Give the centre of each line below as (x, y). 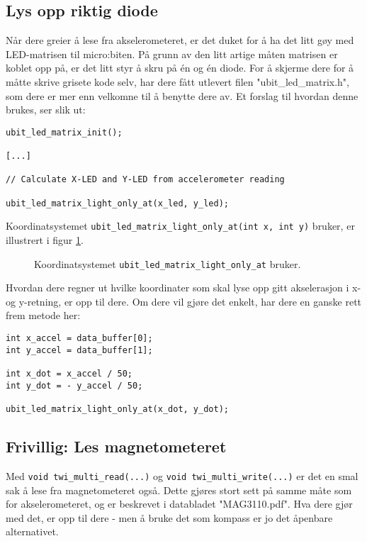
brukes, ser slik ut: (46, 110)
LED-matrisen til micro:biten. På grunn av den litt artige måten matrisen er (172, 54)
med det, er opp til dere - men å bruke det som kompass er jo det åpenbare (169, 517)
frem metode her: (43, 315)
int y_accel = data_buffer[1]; (79, 350)
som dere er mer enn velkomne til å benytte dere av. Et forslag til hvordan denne (182, 95)
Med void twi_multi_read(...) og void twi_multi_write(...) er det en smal (182, 475)
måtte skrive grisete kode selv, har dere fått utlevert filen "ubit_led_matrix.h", (178, 81)
